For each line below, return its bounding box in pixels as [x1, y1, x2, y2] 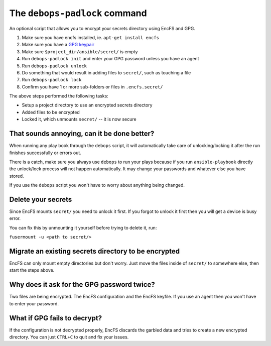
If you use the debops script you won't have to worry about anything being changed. [9, 182, 185, 188]
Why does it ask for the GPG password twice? [9, 280, 155, 289]
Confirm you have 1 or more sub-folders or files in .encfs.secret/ [22, 83, 163, 90]
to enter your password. [9, 300, 59, 306]
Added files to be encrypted [22, 109, 80, 115]
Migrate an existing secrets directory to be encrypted [9, 247, 180, 256]
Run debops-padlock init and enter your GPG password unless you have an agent [22, 56, 199, 62]
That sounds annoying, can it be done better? [9, 130, 155, 138]
